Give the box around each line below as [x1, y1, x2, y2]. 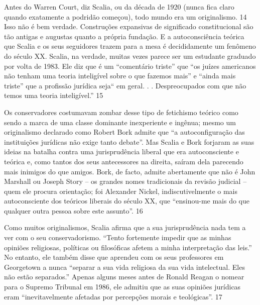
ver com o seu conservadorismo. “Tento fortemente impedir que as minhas [4, 232, 231, 243]
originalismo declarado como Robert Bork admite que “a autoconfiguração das [4, 127, 245, 137]
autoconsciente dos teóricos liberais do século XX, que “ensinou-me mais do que [4, 195, 250, 206]
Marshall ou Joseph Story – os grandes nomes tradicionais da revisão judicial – [4, 176, 247, 186]
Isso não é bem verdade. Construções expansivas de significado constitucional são [4, 21, 253, 32]
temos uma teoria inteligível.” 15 [4, 90, 103, 100]
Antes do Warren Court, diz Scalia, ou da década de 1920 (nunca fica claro [4, 2, 234, 12]
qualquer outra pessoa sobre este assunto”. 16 [4, 205, 143, 216]
